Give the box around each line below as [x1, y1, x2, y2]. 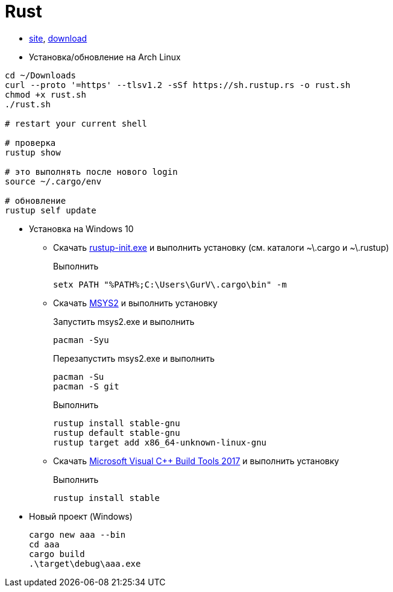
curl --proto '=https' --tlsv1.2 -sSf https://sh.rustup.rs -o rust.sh [5, 80, 351, 90]
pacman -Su [53, 371, 104, 382]
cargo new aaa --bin [29, 529, 126, 540]
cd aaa [29, 539, 60, 549]
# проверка [5, 137, 56, 148]
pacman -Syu [53, 335, 109, 345]
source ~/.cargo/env [5, 176, 102, 186]
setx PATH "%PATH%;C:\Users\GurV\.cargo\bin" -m [53, 279, 287, 289]
